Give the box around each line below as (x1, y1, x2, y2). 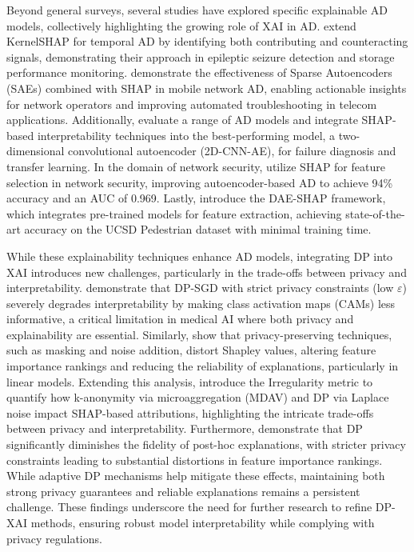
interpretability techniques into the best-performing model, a (37, 126, 336, 143)
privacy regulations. (6, 530, 102, 546)
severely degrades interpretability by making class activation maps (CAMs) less (6, 294, 396, 311)
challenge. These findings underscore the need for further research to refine (6, 498, 372, 515)
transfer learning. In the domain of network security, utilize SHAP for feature (6, 158, 385, 174)
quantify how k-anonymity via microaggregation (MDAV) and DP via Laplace (6, 389, 389, 406)
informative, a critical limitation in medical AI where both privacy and (6, 310, 354, 327)
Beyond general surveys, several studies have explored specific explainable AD (6, 2, 388, 18)
